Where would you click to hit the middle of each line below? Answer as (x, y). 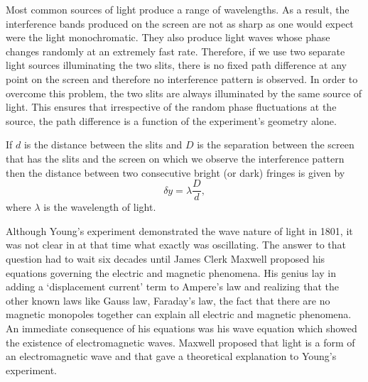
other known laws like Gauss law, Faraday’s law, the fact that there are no (168, 300)
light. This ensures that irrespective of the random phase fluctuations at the (171, 107)
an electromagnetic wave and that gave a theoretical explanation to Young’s (171, 356)
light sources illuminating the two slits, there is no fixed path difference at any (176, 65)
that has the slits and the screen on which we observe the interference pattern (175, 158)
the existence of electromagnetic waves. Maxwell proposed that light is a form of (180, 342)
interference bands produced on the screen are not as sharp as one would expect (180, 23)
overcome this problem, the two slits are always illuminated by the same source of (184, 93)
